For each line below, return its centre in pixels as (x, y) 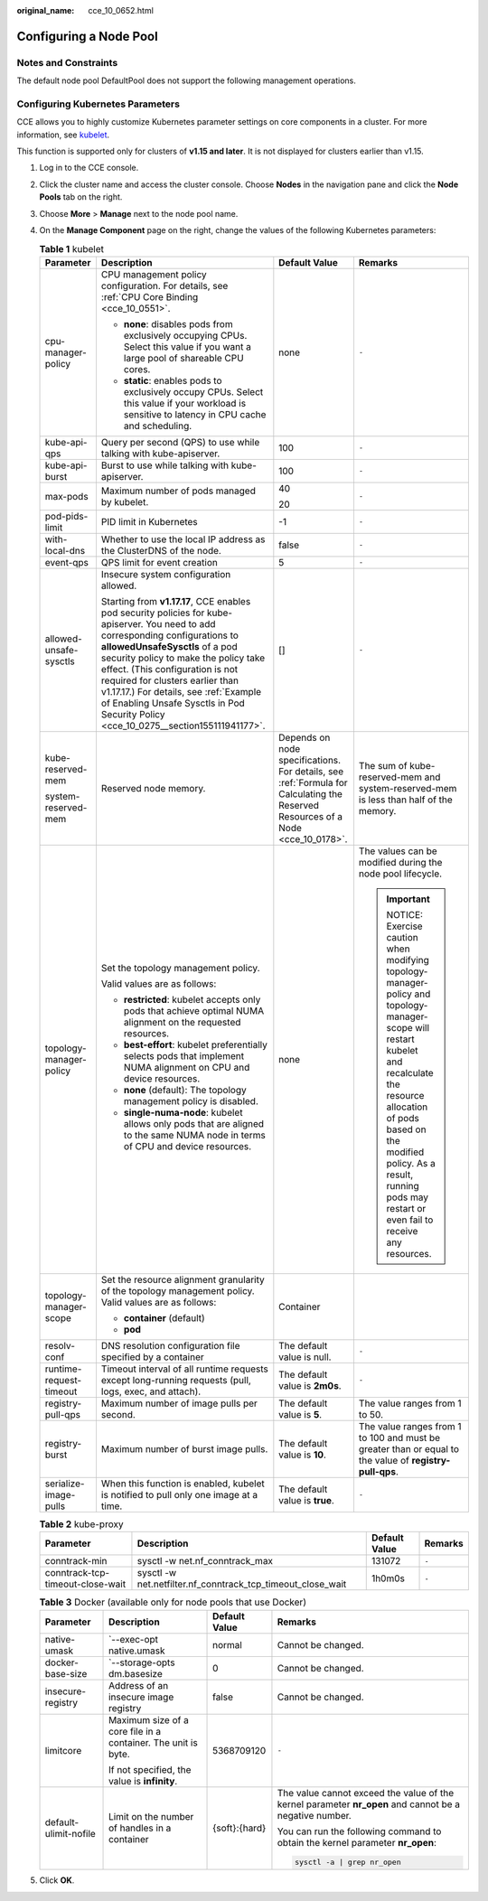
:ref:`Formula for (313, 782)
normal (228, 1644)
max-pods (67, 496)
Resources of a (311, 816)
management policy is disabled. (191, 1100)
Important (408, 899)
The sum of (383, 765)
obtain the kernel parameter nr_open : (357, 1842)
